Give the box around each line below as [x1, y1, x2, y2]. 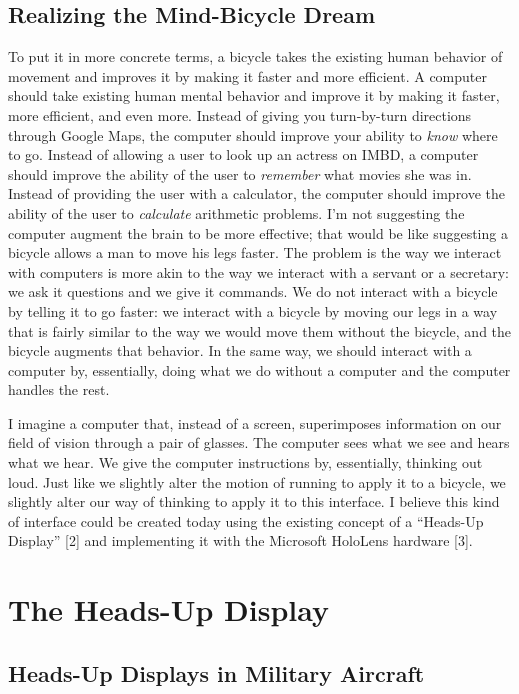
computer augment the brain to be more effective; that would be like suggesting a [8, 222, 508, 243]
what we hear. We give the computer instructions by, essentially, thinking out [8, 452, 483, 473]
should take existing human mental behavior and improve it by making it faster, [8, 85, 500, 106]
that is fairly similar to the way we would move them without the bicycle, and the [8, 320, 512, 341]
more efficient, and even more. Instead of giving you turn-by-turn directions [8, 104, 472, 125]
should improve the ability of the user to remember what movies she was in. [8, 163, 472, 184]
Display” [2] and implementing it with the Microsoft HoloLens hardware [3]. [8, 530, 473, 551]
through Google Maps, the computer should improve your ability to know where [8, 124, 498, 145]
